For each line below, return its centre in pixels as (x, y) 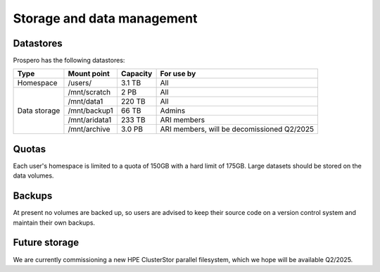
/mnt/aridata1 (90, 120)
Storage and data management (105, 18)
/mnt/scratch (89, 92)
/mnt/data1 (85, 101)
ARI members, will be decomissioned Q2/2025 (237, 129)
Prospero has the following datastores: (69, 61)
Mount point (89, 74)
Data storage (39, 111)
